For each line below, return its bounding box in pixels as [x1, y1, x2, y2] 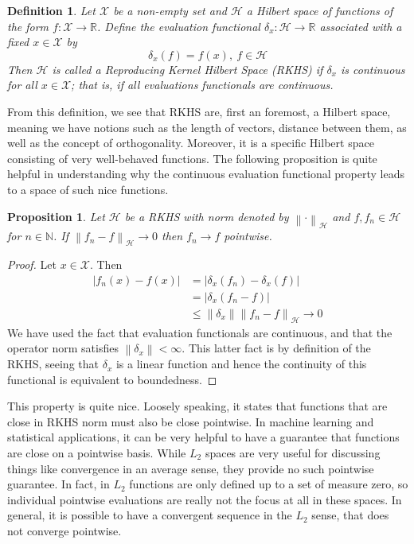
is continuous [341, 60, 405, 77]
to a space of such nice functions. [7, 181, 169, 197]
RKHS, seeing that [7, 356, 99, 372]
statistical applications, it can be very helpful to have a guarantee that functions [7, 429, 400, 445]
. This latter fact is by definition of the [182, 340, 371, 356]
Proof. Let [7, 256, 57, 273]
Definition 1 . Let [7, 2, 96, 18]
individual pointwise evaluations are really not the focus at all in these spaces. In [7, 491, 402, 507]
